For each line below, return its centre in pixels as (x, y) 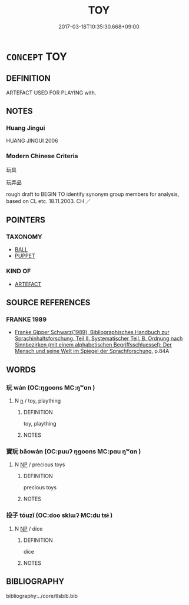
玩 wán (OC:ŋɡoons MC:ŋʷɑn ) (51, 387)
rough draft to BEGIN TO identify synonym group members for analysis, (93, 194)
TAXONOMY (24, 237)
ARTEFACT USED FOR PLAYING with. (51, 93)
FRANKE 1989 (26, 319)
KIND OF (19, 271)
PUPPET (25, 256)
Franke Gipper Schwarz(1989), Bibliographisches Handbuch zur (92, 332)
